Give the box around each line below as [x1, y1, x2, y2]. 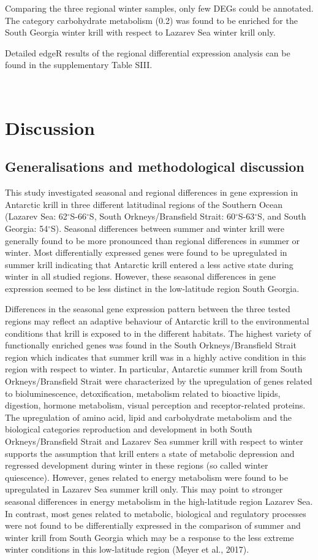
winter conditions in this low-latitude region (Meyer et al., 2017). [5, 543, 249, 556]
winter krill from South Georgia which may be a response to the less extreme [5, 531, 294, 543]
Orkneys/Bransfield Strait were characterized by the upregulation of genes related [5, 375, 312, 388]
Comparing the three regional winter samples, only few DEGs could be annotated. [5, 2, 314, 14]
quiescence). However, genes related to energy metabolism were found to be [5, 470, 288, 483]
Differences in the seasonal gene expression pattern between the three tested [5, 302, 290, 315]
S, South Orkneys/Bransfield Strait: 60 [89, 210, 235, 223]
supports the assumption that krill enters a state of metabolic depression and [5, 447, 295, 459]
